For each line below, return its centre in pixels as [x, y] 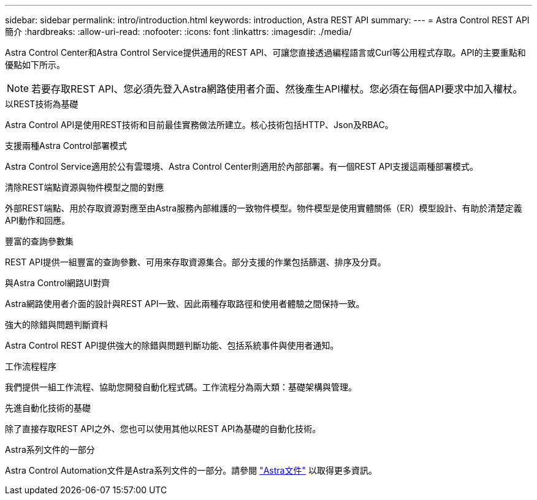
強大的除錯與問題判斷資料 [56, 324]
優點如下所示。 [35, 65]
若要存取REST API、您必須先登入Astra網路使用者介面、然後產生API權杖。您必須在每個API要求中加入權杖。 [277, 89]
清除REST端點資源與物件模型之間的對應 [85, 187]
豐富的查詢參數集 [39, 241]
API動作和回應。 [38, 220]
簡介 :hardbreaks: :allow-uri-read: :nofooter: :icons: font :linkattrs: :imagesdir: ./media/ [178, 32]
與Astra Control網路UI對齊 [58, 283]
